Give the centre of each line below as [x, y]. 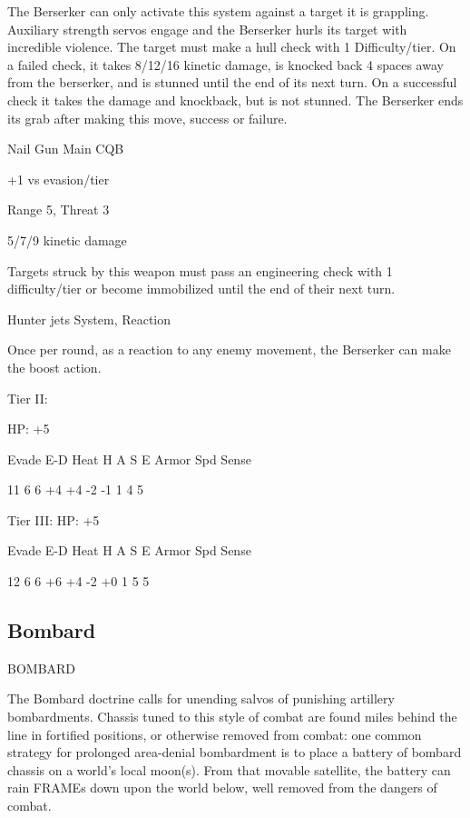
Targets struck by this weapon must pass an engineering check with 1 [200, 270]
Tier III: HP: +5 [54, 519]
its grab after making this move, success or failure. [147, 118]
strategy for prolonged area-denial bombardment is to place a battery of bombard [235, 752]
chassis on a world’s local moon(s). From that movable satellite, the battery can [229, 769]
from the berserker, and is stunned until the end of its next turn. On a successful [232, 82]
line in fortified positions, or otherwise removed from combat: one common [215, 734]
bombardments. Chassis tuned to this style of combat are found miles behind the [232, 717]
